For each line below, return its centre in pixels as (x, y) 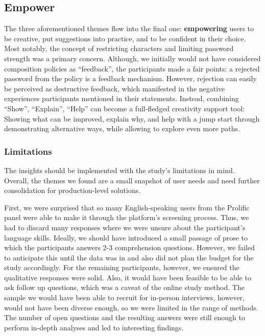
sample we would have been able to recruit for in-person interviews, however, (124, 297)
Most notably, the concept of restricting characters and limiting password (119, 48)
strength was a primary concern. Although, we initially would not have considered (132, 58)
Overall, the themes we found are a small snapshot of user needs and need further (132, 180)
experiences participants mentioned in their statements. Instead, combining (122, 98)
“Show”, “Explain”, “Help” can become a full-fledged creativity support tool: (124, 108)
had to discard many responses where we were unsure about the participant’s (125, 227)
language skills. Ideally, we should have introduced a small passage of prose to (126, 237)
